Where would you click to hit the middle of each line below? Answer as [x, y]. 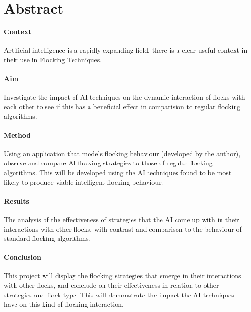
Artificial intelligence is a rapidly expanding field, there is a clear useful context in [126, 50]
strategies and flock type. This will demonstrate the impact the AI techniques [119, 294]
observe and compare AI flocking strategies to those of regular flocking [108, 163]
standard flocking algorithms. [47, 238]
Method [17, 135]
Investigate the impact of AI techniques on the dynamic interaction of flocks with [125, 97]
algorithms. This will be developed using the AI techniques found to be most [118, 172]
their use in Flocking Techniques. [53, 59]
